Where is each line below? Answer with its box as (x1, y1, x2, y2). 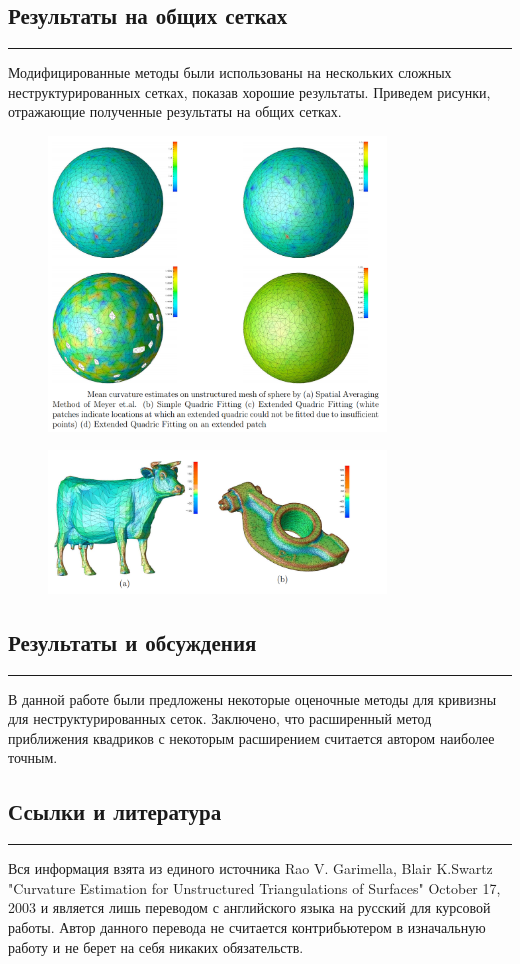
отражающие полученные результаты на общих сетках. (8, 101, 342, 122)
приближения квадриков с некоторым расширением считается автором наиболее (8, 727, 495, 748)
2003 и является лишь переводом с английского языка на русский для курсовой (8, 897, 491, 918)
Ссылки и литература (8, 796, 222, 827)
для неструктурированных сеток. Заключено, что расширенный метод (8, 708, 432, 729)
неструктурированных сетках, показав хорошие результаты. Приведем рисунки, (8, 81, 491, 102)
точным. (8, 747, 58, 768)
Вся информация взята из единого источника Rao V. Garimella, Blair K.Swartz (8, 858, 493, 879)
